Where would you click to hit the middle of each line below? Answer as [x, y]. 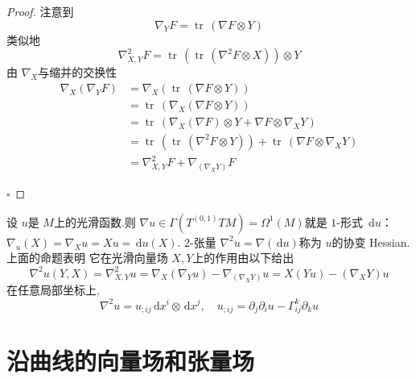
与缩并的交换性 [78, 72]
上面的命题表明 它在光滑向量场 [87, 258]
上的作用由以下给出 [243, 258]
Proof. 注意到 [40, 11]
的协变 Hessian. [371, 242]
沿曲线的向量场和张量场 [131, 361]
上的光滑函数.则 [95, 221]
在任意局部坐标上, [53, 290]
